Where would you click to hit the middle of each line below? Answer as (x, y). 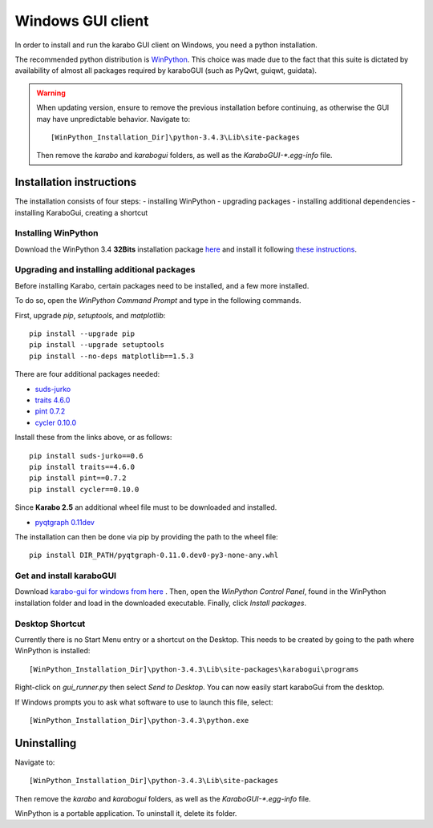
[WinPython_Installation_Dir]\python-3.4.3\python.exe (139, 720)
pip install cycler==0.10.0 (84, 489)
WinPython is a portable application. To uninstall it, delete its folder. (126, 813)
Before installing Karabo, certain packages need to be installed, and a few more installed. (162, 285)
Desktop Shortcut (50, 624)
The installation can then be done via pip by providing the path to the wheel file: (146, 536)
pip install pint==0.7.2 (78, 478)
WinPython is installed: (53, 651)
